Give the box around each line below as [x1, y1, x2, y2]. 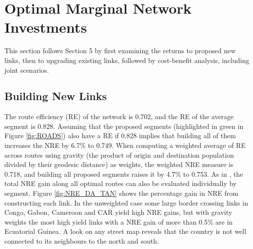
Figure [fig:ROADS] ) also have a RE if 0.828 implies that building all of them [4, 130, 236, 141]
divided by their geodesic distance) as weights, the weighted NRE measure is [4, 159, 234, 169]
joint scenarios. [4, 64, 49, 75]
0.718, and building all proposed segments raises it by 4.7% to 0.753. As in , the [4, 168, 243, 179]
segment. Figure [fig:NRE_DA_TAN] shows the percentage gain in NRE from [4, 188, 238, 198]
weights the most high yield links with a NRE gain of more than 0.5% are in [4, 216, 233, 227]
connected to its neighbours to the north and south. [4, 236, 159, 246]
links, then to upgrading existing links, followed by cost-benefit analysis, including [4, 55, 250, 65]
